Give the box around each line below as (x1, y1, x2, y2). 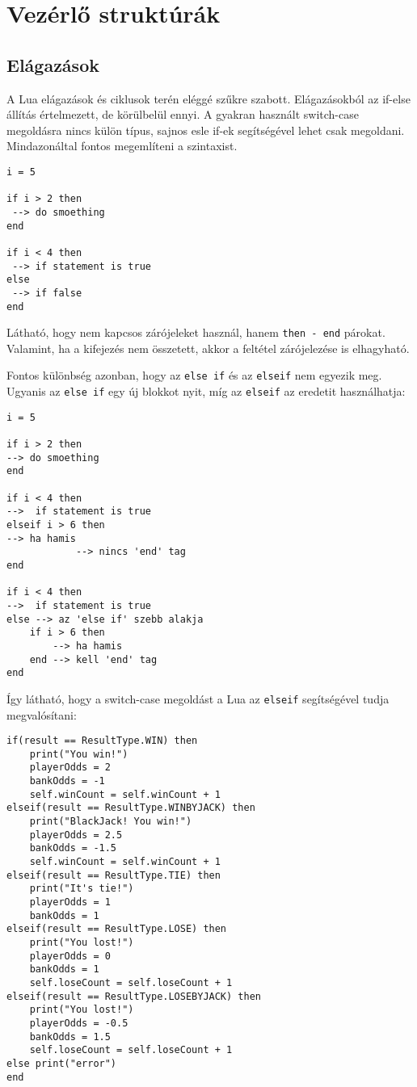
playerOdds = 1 (29, 896, 111, 908)
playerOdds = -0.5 (29, 1017, 128, 1029)
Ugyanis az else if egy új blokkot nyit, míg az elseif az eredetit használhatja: (6, 383, 406, 400)
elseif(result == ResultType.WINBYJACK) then (6, 802, 255, 814)
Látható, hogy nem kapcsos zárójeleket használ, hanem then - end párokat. (6, 324, 385, 341)
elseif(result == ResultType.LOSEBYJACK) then (6, 990, 261, 1002)
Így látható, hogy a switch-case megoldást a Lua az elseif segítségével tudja (6, 690, 390, 707)
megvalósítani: (6, 706, 77, 723)
